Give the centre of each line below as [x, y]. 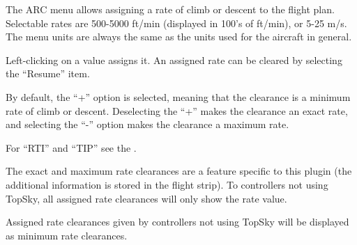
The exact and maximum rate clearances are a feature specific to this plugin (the [179, 171]
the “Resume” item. [48, 73]
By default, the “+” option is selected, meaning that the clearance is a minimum [178, 96]
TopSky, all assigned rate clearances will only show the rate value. [146, 198]
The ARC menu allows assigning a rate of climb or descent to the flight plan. [170, 9]
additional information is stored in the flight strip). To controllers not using [167, 184]
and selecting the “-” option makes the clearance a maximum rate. [147, 124]
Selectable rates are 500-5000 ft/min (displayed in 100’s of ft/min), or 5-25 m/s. [176, 23]
